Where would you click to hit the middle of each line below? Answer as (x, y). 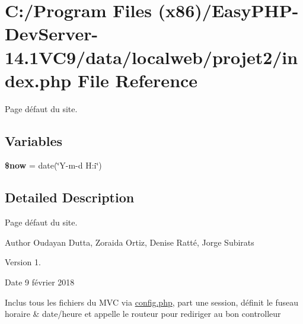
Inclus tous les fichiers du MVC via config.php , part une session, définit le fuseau (151, 302)
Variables (34, 140)
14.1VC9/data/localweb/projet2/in (151, 57)
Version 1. (23, 262)
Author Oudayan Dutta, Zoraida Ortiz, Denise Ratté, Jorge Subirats (130, 242)
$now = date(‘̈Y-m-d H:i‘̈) (53, 165)
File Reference (138, 80)
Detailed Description (70, 197)
